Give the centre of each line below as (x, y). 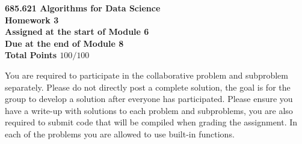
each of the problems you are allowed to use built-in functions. (120, 133)
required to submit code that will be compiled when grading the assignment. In (151, 122)
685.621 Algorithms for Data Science (83, 8)
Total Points (31, 55)
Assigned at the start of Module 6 (77, 31)
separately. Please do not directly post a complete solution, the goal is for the (148, 87)
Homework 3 (32, 19)
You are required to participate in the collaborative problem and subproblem (146, 75)
